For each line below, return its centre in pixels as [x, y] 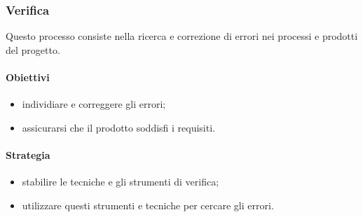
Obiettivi [28, 77]
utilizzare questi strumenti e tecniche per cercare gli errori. [148, 205]
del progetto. [33, 49]
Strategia [28, 154]
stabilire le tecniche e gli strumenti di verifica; [121, 182]
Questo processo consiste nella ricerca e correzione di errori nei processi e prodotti [182, 36]
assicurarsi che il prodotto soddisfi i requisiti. [118, 127]
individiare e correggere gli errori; [94, 104]
